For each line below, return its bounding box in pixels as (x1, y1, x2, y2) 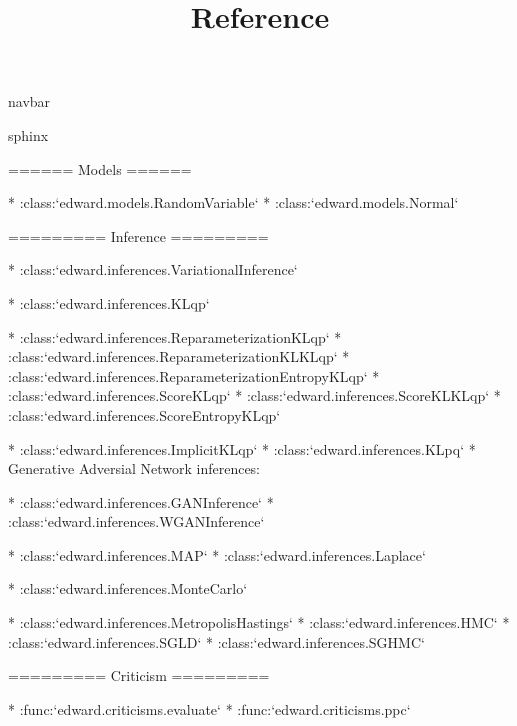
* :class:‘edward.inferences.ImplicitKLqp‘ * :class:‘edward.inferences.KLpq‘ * (8, 438, 476, 459)
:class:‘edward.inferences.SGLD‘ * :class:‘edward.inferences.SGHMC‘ (8, 631, 425, 652)
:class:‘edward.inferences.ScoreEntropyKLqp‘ (8, 404, 281, 425)
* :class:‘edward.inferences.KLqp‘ (8, 292, 210, 313)
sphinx (8, 124, 49, 145)
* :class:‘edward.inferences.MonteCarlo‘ (8, 578, 248, 599)
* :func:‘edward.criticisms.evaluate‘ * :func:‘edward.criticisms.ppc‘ (8, 698, 411, 719)
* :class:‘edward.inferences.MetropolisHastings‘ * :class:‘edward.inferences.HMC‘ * (8, 612, 510, 633)
